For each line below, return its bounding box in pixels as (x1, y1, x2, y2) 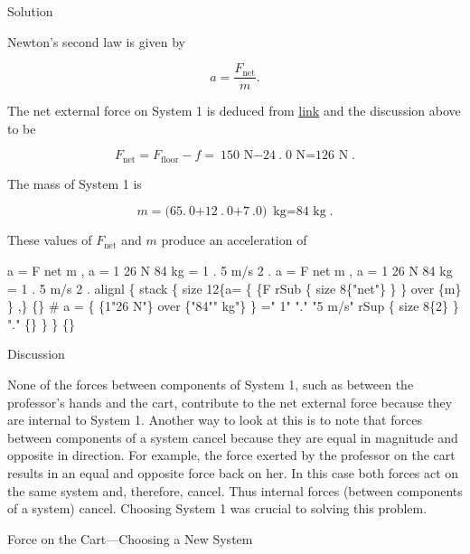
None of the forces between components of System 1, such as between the (7, 375, 414, 394)
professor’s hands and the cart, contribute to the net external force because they (7, 392, 453, 411)
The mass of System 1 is (7, 174, 142, 192)
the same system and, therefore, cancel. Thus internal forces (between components (7, 481, 463, 500)
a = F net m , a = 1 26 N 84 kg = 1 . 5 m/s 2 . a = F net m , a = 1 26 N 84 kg (7, 261, 453, 280)
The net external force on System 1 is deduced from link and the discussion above (7, 101, 461, 120)
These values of (7, 230, 92, 249)
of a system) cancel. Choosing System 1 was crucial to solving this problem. (7, 499, 428, 518)
